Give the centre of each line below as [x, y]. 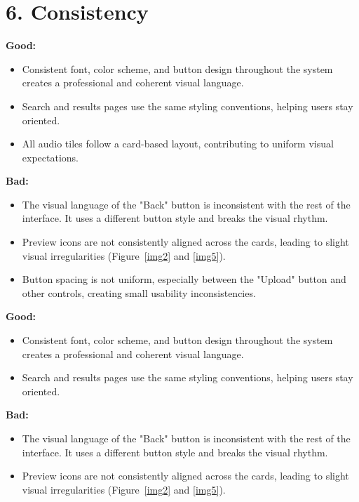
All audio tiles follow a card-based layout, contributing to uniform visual [178, 144]
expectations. [50, 157]
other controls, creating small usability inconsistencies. [139, 292]
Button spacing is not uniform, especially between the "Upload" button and [184, 279]
